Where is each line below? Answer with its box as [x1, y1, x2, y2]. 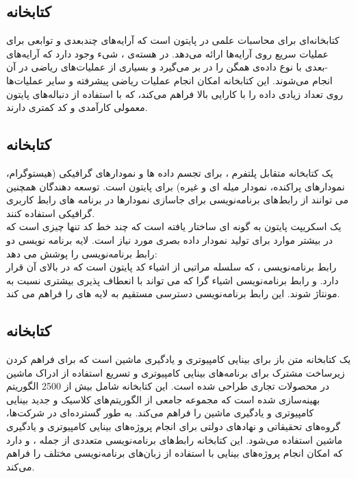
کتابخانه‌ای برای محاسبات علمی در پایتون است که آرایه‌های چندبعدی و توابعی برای [6, 33, 340, 47]
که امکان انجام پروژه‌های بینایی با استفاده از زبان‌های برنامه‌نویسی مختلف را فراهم [6, 446, 343, 460]
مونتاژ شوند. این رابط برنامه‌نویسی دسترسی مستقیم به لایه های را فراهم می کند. [6, 286, 340, 301]
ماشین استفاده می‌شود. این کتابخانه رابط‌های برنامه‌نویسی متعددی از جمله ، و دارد [6, 432, 342, 446]
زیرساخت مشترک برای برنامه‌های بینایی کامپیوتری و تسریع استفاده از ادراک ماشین [6, 365, 345, 379]
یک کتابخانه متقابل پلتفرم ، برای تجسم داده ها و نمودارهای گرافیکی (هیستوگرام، [6, 165, 333, 179]
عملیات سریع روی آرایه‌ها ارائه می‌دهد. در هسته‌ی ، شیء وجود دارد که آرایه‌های [6, 46, 329, 60]
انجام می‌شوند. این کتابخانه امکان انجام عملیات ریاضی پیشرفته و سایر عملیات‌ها [6, 73, 333, 87]
